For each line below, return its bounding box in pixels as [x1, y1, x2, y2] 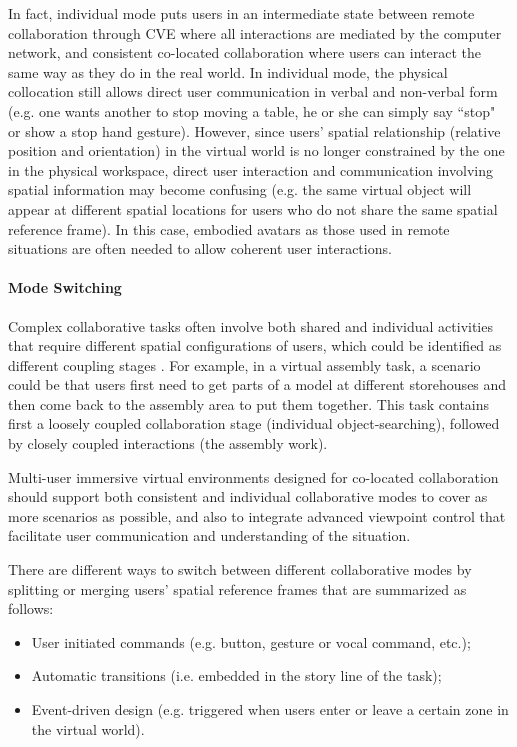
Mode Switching [8, 277, 122, 298]
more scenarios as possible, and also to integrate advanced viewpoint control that [8, 505, 506, 526]
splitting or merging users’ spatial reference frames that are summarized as [8, 578, 467, 599]
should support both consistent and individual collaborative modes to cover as [8, 486, 488, 507]
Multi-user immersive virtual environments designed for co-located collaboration [8, 466, 499, 487]
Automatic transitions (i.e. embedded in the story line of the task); [31, 665, 442, 686]
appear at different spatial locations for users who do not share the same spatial [8, 198, 498, 219]
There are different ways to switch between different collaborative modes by [8, 559, 472, 580]
